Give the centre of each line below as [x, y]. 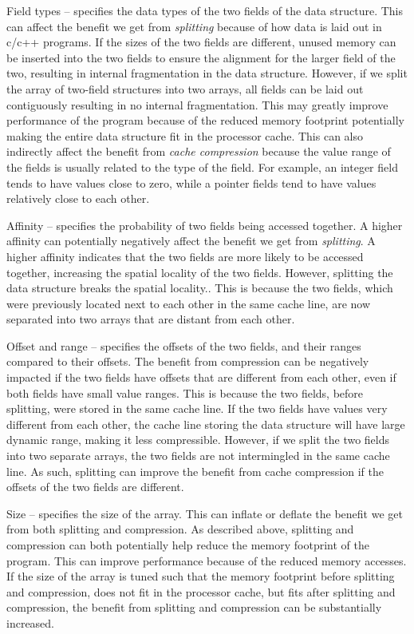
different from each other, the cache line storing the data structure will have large [206, 424]
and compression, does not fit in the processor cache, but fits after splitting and [201, 591]
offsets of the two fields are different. [95, 487]
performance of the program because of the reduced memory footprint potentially [205, 120]
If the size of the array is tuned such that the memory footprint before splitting [201, 576]
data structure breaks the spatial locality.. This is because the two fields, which [200, 288]
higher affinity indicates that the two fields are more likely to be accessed [185, 256]
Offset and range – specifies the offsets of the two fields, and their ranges [184, 345]
